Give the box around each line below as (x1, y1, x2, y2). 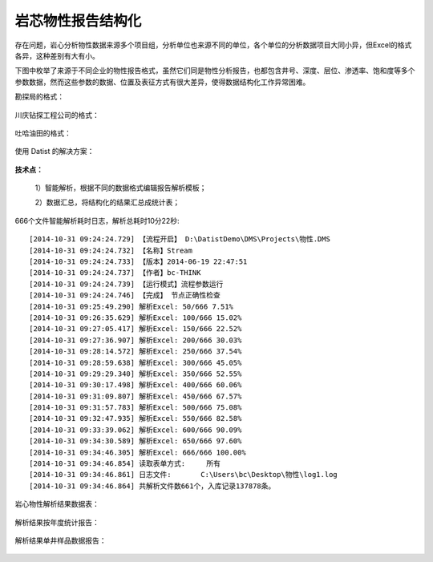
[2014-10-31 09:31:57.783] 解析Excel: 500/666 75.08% (29, 403, 242, 412)
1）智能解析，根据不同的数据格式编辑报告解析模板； (34, 183, 207, 192)
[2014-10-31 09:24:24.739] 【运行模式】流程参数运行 (29, 279, 224, 289)
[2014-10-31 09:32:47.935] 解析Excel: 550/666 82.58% (29, 414, 242, 423)
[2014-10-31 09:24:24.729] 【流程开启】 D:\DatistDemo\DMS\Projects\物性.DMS (29, 235, 330, 244)
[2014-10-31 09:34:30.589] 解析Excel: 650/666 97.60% (29, 437, 242, 446)
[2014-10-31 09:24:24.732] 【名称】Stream (29, 245, 192, 255)
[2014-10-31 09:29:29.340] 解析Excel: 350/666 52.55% (29, 369, 242, 378)
